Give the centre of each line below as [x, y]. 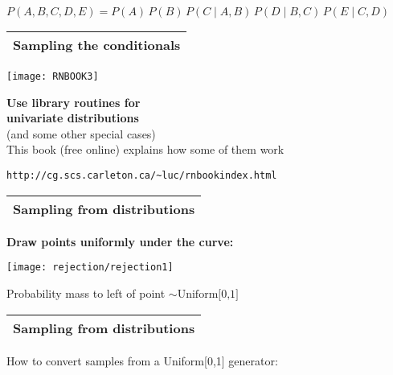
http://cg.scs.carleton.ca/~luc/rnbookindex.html [142, 176]
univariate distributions [73, 118]
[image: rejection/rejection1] [90, 268]
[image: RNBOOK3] [53, 76]
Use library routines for [74, 102]
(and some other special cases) [81, 133]
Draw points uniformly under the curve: [120, 241]
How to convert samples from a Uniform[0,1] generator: [142, 360]
